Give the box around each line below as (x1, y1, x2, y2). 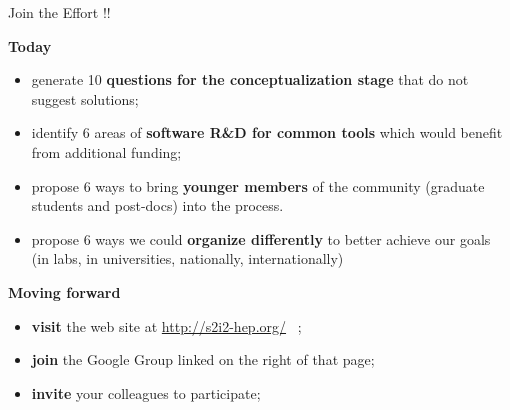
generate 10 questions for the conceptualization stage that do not (31, 69, 469, 90)
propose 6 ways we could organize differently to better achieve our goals (31, 228, 491, 249)
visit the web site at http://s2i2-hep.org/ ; (31, 315, 302, 336)
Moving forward (8, 281, 121, 302)
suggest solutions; (31, 88, 139, 109)
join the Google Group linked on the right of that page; (31, 349, 375, 370)
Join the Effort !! (8, 2, 111, 22)
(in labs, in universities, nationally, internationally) (31, 248, 344, 269)
